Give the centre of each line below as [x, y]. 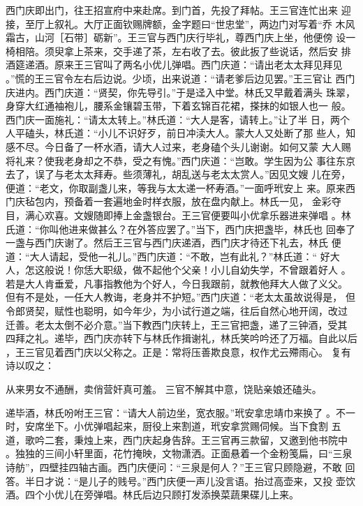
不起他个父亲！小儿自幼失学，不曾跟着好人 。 [246, 270]
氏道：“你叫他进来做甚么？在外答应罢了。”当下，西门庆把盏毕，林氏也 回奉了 [180, 229]
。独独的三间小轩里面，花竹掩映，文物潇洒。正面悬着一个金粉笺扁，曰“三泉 [179, 453]
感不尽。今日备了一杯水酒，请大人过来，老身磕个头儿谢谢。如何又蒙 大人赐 [178, 146]
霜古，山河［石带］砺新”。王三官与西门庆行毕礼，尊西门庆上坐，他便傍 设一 [181, 37]
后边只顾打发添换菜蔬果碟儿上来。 [220, 494]
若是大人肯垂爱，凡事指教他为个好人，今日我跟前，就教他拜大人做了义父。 [177, 283]
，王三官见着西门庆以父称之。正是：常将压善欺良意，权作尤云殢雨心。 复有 [178, 351]
